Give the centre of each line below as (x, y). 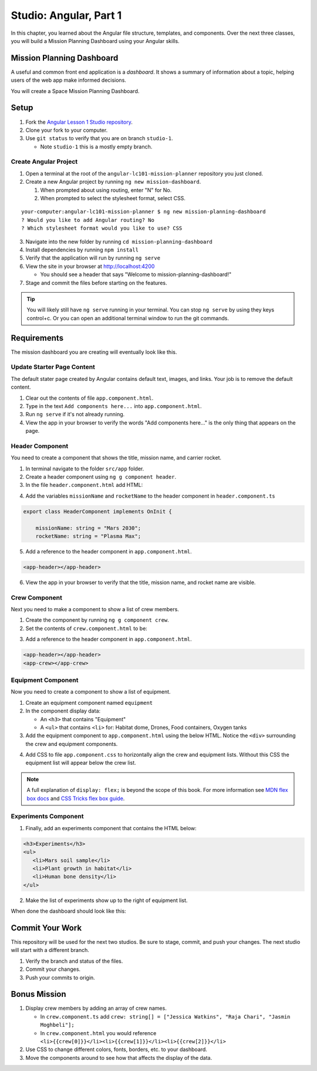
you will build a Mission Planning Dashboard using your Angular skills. (95, 41)
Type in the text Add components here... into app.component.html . (114, 406)
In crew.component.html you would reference (98, 1033)
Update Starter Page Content (53, 367)
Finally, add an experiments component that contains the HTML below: (111, 828)
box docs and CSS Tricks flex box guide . (76, 798)
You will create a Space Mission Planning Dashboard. (75, 91)
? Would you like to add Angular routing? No (88, 220)
